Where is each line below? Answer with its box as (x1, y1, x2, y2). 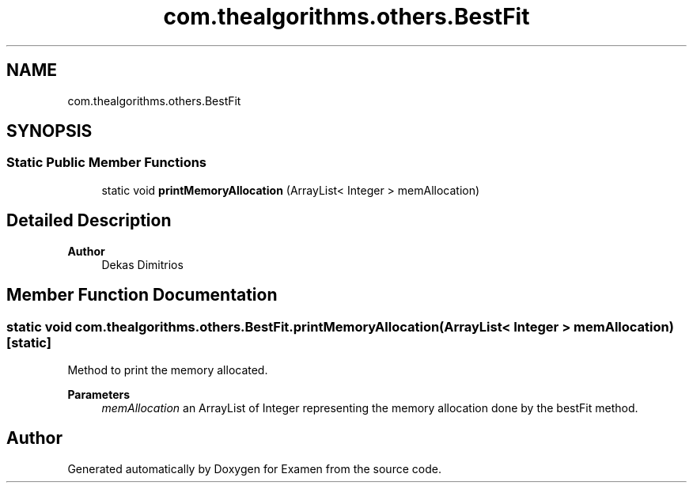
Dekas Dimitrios (101, 257, 184, 271)
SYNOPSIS (6, 121, 93, 142)
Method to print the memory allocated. (67, 362, 268, 377)
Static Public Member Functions (6, 154, 207, 171)
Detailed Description (6, 210, 172, 231)
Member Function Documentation (6, 285, 278, 305)
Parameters (67, 387, 131, 401)
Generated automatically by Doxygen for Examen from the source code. (67, 461, 441, 476)
